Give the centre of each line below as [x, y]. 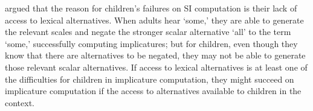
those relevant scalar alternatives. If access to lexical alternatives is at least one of [156, 67]
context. [20, 102]
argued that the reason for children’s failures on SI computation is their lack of [151, 8]
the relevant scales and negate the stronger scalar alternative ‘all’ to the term [148, 32]
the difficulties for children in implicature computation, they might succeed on [150, 79]
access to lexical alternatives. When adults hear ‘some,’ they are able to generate [154, 20]
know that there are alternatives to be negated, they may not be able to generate [155, 55]
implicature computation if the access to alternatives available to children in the [153, 91]
